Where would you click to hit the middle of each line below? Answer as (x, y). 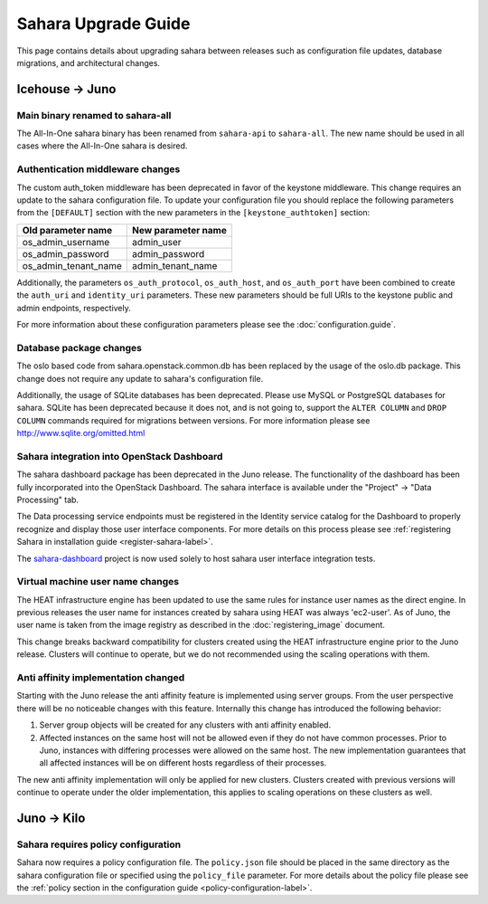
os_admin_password (66, 253)
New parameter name (180, 230)
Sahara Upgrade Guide (103, 24)
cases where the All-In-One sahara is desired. (102, 146)
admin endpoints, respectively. (74, 308)
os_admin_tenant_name (72, 265)
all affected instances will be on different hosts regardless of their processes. (183, 763)
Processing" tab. (48, 500)
